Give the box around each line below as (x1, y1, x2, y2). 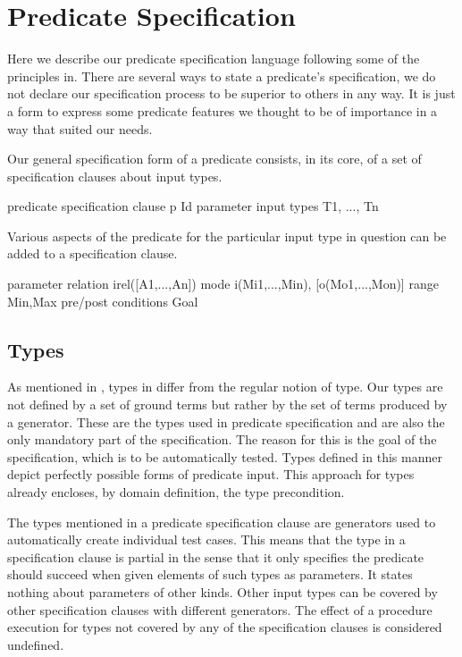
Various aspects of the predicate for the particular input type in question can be (7, 226, 447, 245)
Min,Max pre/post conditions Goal (7, 291, 198, 310)
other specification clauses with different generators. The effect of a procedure (7, 600, 433, 619)
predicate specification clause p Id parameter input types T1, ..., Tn (7, 197, 379, 215)
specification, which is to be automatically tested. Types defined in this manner (7, 447, 442, 466)
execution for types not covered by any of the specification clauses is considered (7, 618, 442, 636)
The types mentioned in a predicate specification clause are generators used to (7, 512, 436, 531)
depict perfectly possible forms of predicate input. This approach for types (7, 465, 415, 484)
